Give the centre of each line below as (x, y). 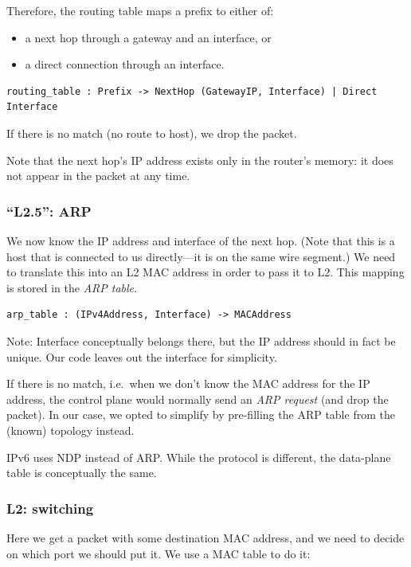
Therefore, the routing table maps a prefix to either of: (140, 10)
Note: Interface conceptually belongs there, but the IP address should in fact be (201, 340)
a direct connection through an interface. (125, 64)
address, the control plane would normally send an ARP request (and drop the (198, 399)
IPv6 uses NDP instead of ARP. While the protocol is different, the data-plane (199, 457)
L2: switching (50, 508)
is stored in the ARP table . (72, 287)
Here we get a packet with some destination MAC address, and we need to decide (205, 537)
